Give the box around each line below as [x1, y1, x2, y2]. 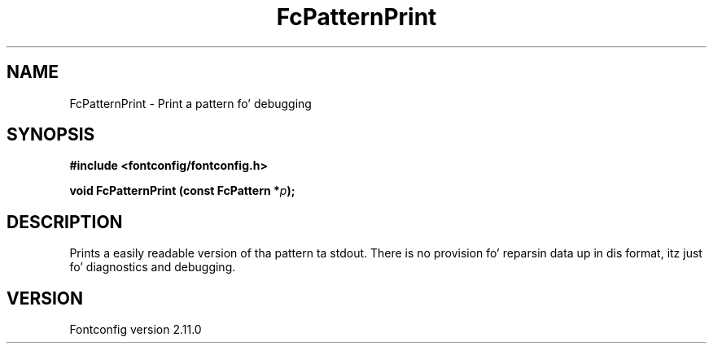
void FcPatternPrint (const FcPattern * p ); [69, 184, 295, 198]
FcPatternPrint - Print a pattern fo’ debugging [69, 96, 312, 110]
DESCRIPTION [7, 211, 123, 232]
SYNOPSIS [7, 124, 95, 145]
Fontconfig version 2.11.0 [69, 322, 202, 337]
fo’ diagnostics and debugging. [69, 260, 236, 274]
